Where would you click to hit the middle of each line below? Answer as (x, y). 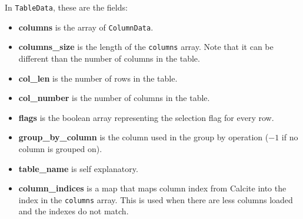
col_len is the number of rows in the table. (98, 78)
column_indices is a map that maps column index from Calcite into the (152, 188)
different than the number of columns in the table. (109, 58)
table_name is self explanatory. (78, 168)
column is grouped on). (60, 148)
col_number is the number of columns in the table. (114, 98)
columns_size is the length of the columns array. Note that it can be (146, 47)
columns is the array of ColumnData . (86, 27)
